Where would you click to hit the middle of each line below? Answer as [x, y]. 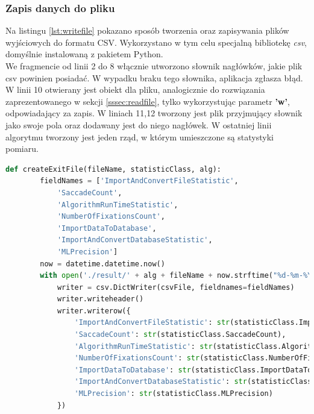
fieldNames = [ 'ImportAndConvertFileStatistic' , [139, 181]
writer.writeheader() [100, 299]
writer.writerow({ [94, 311]
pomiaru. [22, 149]
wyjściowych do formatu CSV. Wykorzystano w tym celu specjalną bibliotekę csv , [156, 42]
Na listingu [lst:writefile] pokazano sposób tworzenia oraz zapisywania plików [147, 30]
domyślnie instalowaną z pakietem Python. [84, 54]
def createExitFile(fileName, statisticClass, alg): [113, 169]
